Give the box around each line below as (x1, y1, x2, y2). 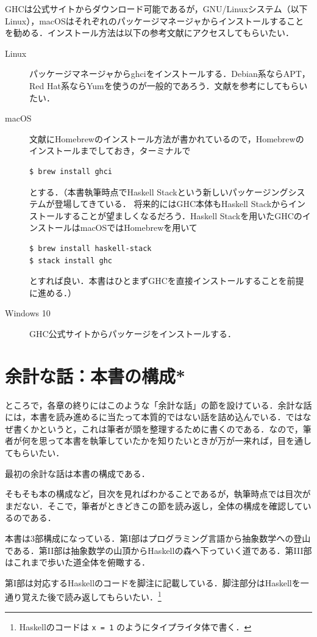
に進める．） (29, 286, 76, 299)
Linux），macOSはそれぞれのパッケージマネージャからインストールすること (5, 14, 304, 27)
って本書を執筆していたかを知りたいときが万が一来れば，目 (47, 434, 286, 447)
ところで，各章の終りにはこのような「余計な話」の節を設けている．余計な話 (5, 398, 312, 411)
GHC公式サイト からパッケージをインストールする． (29, 327, 237, 340)
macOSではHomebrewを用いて (80, 221, 198, 234)
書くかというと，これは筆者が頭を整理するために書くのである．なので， (13, 422, 303, 435)
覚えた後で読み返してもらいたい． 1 (21, 589, 162, 603)
